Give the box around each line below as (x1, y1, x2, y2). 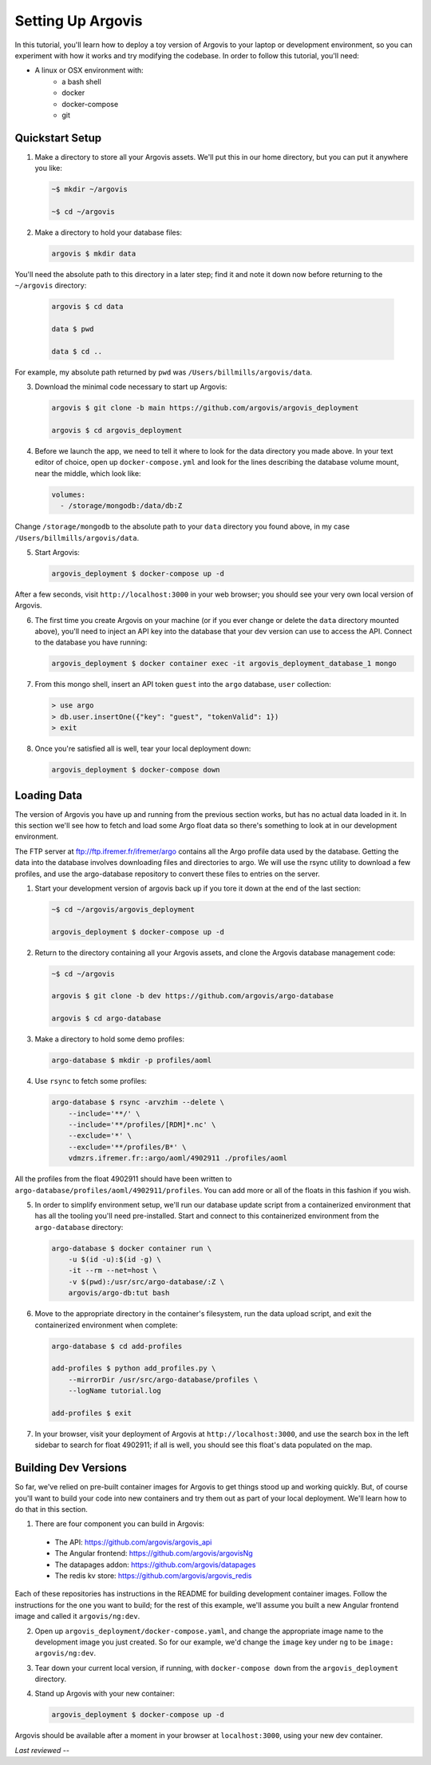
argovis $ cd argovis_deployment (51, 426, 183, 434)
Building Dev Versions (14, 1462, 128, 1475)
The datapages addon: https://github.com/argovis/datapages (54, 1560, 256, 1569)
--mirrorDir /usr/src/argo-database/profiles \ (68, 1374, 259, 1384)
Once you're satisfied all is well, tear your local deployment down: (34, 744, 251, 754)
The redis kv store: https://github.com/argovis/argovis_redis (54, 1570, 252, 1581)
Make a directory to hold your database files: (34, 228, 183, 237)
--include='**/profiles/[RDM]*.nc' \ (68, 1120, 216, 1129)
